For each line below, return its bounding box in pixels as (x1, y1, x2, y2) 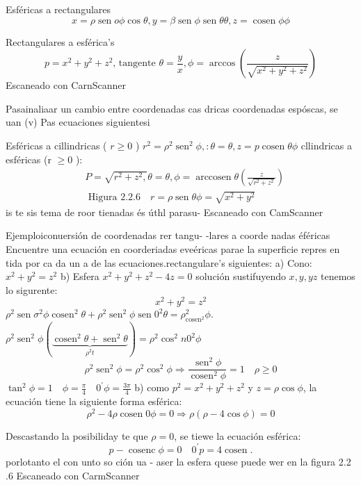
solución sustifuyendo (195, 269, 286, 283)
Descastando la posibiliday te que (6, 428, 148, 443)
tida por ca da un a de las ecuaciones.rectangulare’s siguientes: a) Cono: (6, 255, 312, 270)
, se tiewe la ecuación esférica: (174, 428, 301, 443)
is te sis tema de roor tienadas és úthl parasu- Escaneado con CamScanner (6, 204, 323, 219)
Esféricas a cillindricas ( (6, 138, 107, 152)
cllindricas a (300, 138, 352, 152)
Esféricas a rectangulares (6, 2, 111, 16)
